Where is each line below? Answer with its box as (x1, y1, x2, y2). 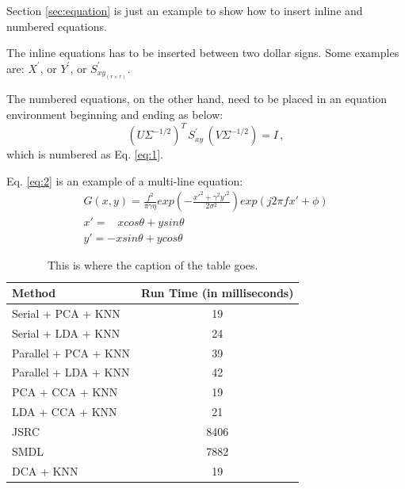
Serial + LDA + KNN (12, 324, 120, 341)
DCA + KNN (12, 462, 78, 479)
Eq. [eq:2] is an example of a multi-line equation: (6, 172, 243, 189)
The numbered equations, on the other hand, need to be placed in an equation (6, 90, 388, 107)
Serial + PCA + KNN (12, 304, 120, 321)
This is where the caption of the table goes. (48, 257, 258, 273)
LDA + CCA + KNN (12, 403, 117, 420)
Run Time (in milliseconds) (141, 285, 294, 300)
